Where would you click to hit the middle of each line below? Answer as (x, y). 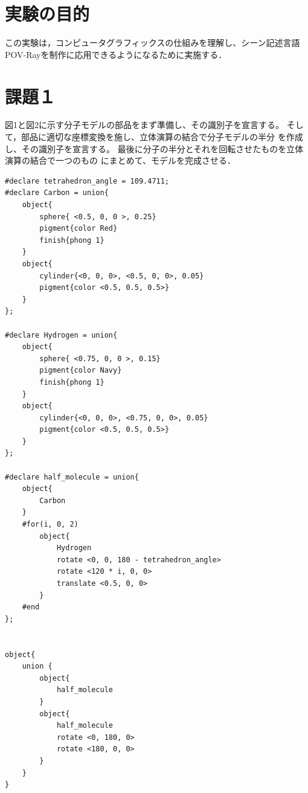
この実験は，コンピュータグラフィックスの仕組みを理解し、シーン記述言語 (152, 43)
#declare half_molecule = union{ (72, 477)
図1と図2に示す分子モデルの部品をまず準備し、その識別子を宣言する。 (144, 125)
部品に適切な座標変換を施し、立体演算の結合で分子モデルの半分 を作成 (162, 137)
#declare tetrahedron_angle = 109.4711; (87, 181)
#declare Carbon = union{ (57, 193)
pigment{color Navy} (81, 371)
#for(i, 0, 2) (50, 525)
